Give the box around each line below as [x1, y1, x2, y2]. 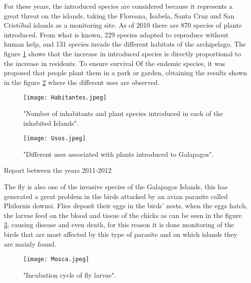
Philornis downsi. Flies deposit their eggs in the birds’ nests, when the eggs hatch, [4, 200, 248, 211]
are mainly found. [4, 238, 57, 249]
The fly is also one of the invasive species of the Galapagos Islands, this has [4, 182, 228, 192]
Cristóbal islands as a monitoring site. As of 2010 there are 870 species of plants [4, 20, 242, 30]
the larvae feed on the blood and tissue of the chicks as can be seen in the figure [4, 210, 242, 220]
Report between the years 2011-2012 [4, 165, 111, 175]
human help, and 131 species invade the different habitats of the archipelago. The [4, 39, 246, 49]
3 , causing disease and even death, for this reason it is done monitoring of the [4, 219, 235, 230]
